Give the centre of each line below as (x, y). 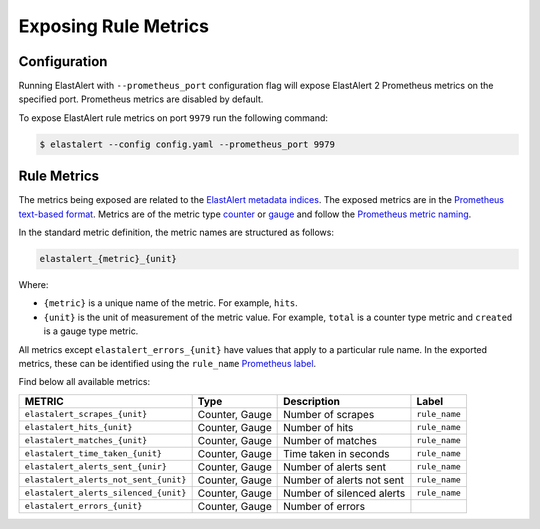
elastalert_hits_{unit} (78, 427)
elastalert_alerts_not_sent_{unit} (105, 480)
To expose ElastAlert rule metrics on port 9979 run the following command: (173, 117)
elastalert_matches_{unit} (86, 440)
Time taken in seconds (336, 453)
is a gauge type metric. (91, 331)
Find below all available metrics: (84, 382)
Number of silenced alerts (344, 493)
